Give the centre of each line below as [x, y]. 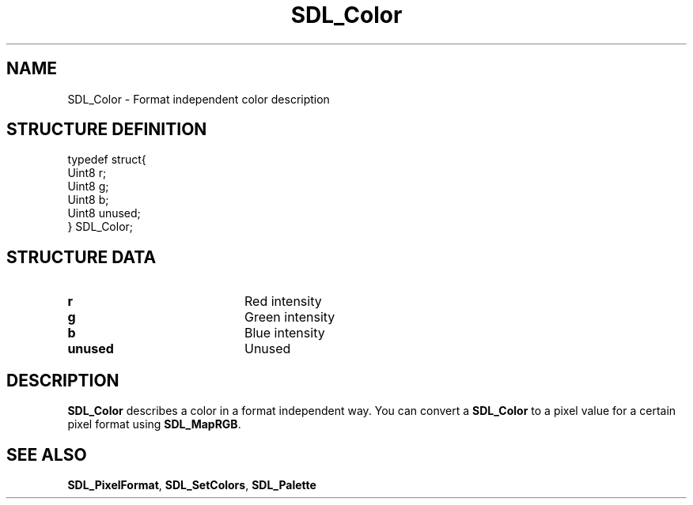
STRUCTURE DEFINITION [107, 130]
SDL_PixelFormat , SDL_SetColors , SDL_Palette [192, 484]
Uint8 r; [87, 173]
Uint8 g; [88, 187]
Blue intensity [284, 333]
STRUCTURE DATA [81, 257]
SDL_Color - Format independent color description [199, 99]
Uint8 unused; [104, 213]
